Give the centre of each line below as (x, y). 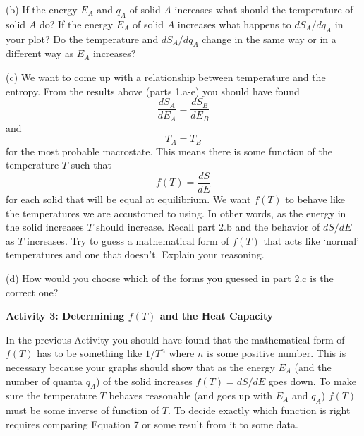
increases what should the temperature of (264, 9)
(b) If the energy (42, 9)
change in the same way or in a (269, 38)
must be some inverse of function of (83, 410)
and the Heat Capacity (217, 316)
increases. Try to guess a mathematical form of (128, 240)
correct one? (32, 292)
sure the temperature (51, 395)
